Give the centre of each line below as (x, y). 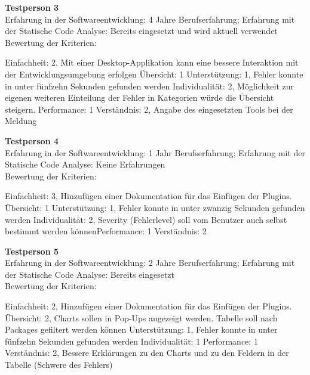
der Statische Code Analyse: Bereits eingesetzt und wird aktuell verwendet (141, 31)
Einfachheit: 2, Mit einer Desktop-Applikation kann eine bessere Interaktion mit (152, 62)
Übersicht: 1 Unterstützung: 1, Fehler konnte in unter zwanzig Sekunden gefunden (155, 207)
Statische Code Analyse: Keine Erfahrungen (85, 164)
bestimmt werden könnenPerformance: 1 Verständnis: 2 (106, 231)
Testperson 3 (32, 7)
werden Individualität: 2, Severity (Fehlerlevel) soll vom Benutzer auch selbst (146, 219)
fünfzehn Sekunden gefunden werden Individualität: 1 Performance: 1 (131, 341)
